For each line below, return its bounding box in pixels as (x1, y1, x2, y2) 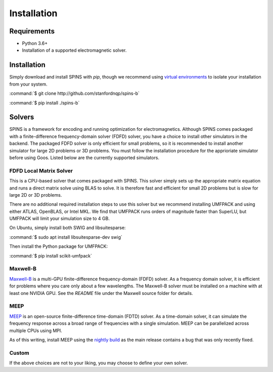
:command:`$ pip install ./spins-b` (9, 99, 80, 106)
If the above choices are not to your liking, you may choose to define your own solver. (9, 360, 188, 366)
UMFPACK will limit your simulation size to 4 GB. (9, 215, 110, 221)
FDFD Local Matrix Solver (9, 167, 73, 174)
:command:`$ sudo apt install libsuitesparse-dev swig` (9, 234, 122, 240)
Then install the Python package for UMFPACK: (9, 243, 108, 249)
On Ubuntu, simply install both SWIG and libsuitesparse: (9, 225, 126, 231)
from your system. (9, 81, 48, 87)
